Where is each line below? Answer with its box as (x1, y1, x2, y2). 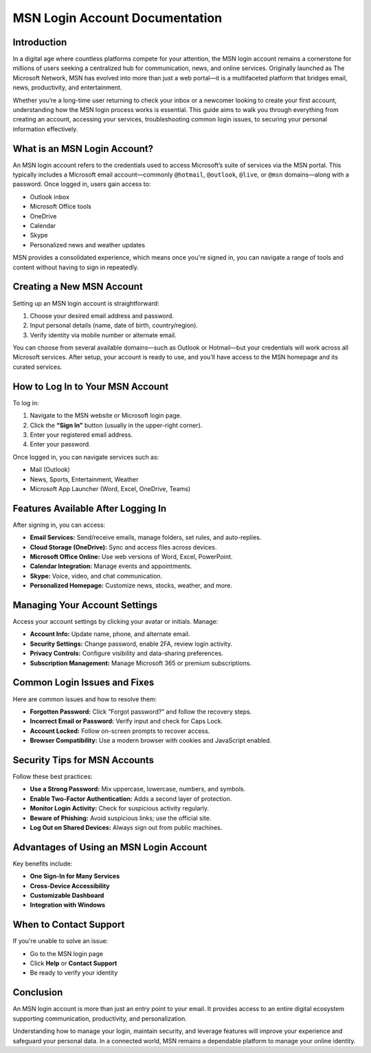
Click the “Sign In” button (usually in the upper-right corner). (30, 421, 203, 429)
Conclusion (12, 986, 63, 999)
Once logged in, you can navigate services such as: (12, 453, 159, 461)
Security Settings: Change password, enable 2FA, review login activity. (30, 639, 233, 648)
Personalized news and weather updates (30, 240, 146, 249)
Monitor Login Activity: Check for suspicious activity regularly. (30, 804, 210, 813)
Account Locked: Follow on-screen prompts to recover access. (30, 727, 210, 735)
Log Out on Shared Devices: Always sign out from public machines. (30, 823, 223, 831)
